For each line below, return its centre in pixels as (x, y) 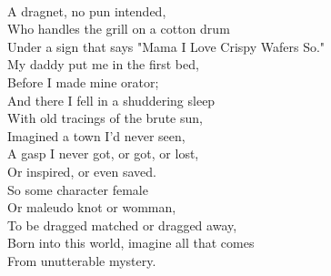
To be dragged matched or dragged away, (122, 225)
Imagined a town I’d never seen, (96, 135)
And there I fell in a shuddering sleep (111, 100)
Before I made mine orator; (83, 82)
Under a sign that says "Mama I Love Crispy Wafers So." (166, 46)
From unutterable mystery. (82, 260)
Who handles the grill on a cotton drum (119, 29)
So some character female (78, 189)
